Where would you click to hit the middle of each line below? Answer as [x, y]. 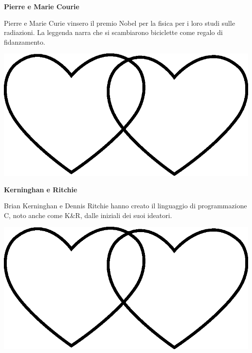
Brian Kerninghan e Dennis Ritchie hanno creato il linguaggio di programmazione [126, 206]
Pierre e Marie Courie [42, 6]
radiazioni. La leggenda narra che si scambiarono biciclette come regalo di [113, 32]
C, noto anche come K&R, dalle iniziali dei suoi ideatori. [88, 215]
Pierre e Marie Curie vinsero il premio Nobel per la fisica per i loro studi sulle [119, 23]
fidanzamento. [25, 42]
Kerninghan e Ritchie [41, 189]
